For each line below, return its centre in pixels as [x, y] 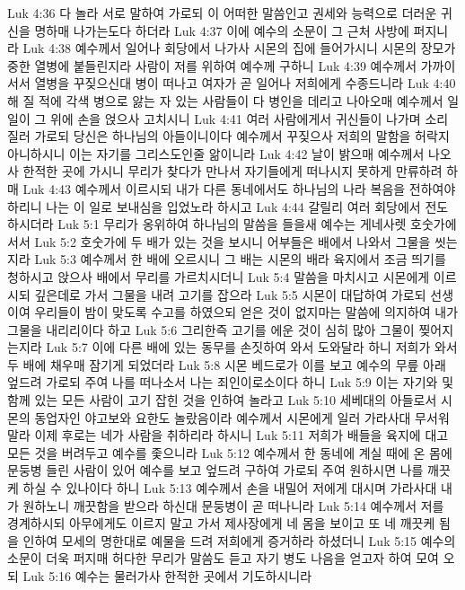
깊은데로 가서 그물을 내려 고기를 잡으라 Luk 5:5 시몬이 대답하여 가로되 [230, 294]
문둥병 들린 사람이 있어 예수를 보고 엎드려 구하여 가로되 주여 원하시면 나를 [215, 470]
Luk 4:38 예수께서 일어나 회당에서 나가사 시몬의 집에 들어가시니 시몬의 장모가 [239, 48]
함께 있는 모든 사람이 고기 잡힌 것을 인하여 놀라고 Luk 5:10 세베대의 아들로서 [222, 400]
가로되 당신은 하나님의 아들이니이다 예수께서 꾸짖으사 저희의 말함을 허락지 [242, 136]
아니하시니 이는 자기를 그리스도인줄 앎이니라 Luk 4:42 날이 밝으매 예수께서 [216, 153]
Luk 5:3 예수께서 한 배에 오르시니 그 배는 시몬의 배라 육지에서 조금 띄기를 [240, 259]
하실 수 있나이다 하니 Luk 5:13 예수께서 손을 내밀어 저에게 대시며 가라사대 [230, 488]
